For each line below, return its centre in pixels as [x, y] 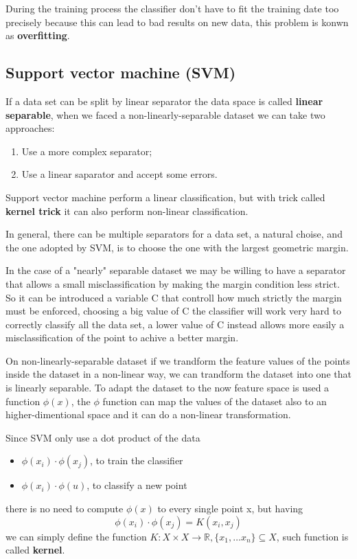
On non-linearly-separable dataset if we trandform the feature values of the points [178, 360]
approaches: [30, 128]
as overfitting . [38, 35]
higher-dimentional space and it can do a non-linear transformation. [148, 414]
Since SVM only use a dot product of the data [103, 437]
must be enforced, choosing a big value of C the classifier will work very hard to [173, 311]
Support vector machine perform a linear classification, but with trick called [165, 197]
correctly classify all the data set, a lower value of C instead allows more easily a [175, 324]
